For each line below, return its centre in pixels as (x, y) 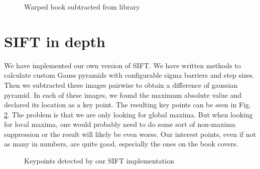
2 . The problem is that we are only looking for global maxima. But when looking (128, 114)
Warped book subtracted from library (82, 7)
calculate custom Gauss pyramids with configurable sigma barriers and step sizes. (129, 75)
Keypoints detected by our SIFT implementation (99, 161)
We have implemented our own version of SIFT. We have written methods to (122, 65)
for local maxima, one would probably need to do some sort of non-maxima (120, 124)
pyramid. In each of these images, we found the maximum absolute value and (123, 95)
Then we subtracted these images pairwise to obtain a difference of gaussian (121, 84)
